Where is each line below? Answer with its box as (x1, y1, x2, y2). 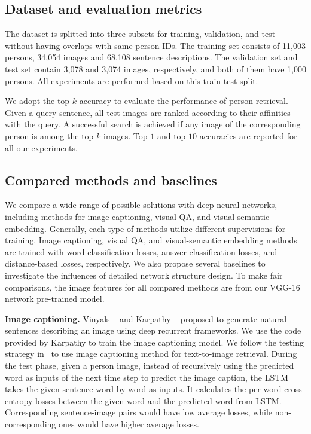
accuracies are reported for (199, 129, 297, 142)
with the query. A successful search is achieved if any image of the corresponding (5, 118, 301, 130)
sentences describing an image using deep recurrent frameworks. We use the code (5, 324, 301, 337)
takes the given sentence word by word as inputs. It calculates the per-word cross (5, 383, 302, 395)
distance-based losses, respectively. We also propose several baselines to (5, 257, 266, 270)
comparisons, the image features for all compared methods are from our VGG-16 (5, 280, 300, 293)
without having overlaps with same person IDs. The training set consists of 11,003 (5, 39, 306, 51)
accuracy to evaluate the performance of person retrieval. (79, 94, 288, 107)
